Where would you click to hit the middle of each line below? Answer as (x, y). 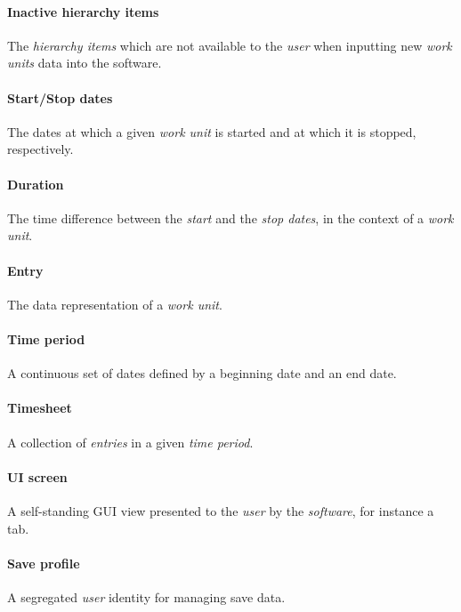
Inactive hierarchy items (83, 11)
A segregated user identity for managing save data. (146, 596)
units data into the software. (85, 63)
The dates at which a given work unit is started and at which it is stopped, (212, 131)
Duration (36, 184)
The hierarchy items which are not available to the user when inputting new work (230, 45)
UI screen (37, 476)
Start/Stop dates (60, 97)
